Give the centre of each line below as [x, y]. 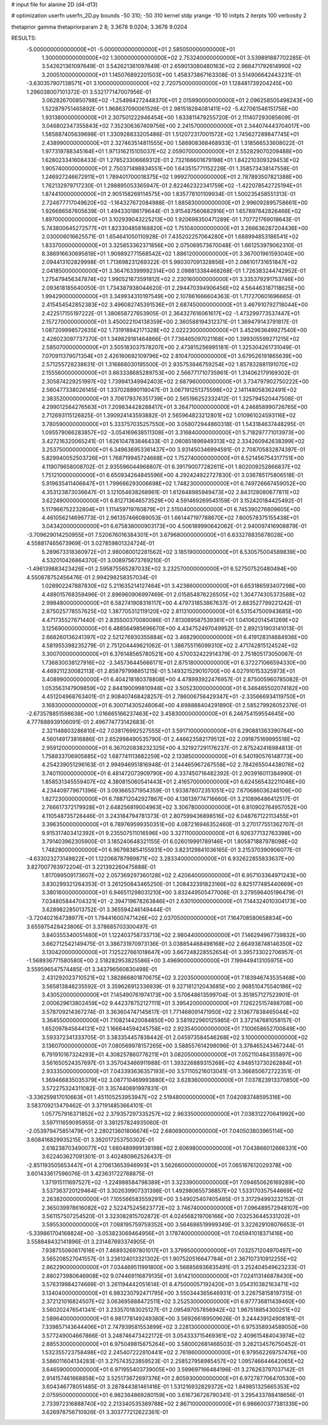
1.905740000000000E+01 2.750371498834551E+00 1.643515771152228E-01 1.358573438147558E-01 [170, 169]
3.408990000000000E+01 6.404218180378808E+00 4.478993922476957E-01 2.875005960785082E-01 [174, 679]
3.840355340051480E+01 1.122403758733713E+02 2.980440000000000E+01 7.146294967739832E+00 [174, 935]
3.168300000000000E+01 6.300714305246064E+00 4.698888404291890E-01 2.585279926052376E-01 [174, 705]
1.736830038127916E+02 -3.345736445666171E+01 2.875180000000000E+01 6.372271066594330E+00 [174, 662]
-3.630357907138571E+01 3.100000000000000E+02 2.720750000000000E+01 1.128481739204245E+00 [159, 83]
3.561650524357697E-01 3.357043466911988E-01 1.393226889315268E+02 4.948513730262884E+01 [172, 1063]
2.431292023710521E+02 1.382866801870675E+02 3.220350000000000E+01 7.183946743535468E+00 [174, 978]
